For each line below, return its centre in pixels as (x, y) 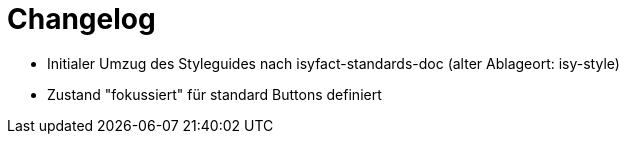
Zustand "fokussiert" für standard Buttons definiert (214, 94)
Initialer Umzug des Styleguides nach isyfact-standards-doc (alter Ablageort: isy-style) (333, 63)
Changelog (81, 19)
